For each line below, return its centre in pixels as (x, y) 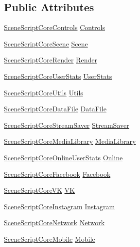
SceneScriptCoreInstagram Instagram (60, 206)
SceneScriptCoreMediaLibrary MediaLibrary (70, 141)
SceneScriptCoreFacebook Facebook (57, 174)
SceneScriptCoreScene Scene (46, 43)
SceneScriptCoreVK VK (39, 190)
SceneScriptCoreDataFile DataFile (55, 109)
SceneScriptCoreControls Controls (54, 27)
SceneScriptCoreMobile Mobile (50, 239)
